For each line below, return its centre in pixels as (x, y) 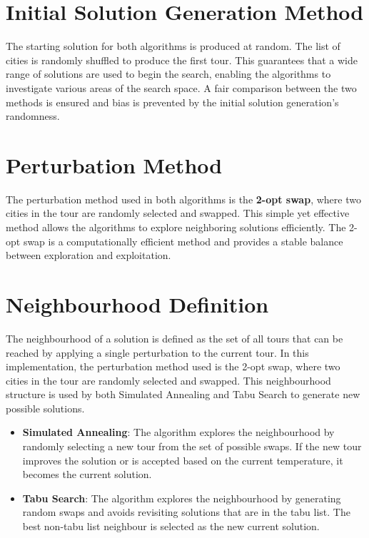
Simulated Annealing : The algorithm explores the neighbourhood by (178, 432)
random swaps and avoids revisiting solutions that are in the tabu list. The (186, 512)
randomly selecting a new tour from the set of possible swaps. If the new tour (192, 446)
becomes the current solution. (87, 474)
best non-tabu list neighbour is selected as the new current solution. (171, 526)
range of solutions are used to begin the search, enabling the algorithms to (168, 74)
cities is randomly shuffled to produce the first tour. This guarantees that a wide (182, 60)
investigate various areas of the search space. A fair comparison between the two (181, 87)
